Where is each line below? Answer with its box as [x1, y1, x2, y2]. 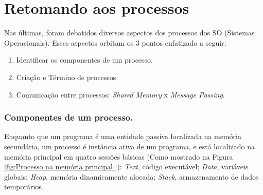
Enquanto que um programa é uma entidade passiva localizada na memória [4, 131, 241, 142]
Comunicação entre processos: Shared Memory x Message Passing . [16, 89, 225, 100]
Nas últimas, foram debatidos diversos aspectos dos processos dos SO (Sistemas [4, 27, 255, 38]
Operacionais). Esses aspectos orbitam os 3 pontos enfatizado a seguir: [4, 37, 226, 48]
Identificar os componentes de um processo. [16, 54, 153, 65]
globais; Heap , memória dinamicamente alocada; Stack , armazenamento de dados [4, 171, 259, 182]
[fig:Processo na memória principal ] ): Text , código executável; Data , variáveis [4, 161, 249, 172]
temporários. [4, 181, 44, 192]
